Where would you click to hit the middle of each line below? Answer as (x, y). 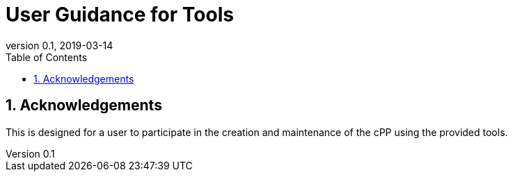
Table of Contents (47, 57)
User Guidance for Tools (120, 15)
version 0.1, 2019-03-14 (60, 45)
